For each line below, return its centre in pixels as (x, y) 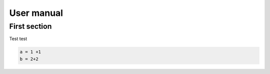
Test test (18, 39)
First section (30, 26)
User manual (36, 13)
